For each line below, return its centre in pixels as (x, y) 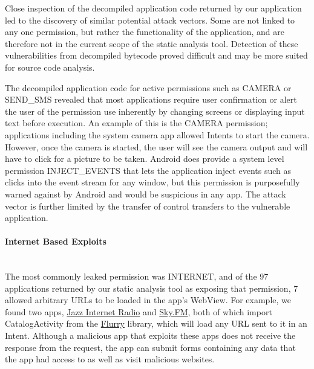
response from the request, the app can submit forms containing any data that (150, 347)
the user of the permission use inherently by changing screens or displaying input (155, 111)
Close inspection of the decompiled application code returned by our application (153, 8)
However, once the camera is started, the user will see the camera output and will (156, 146)
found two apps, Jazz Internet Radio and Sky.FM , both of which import (139, 311)
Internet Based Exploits (56, 241)
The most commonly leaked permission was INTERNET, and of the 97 (137, 276)
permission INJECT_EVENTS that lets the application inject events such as (148, 170)
